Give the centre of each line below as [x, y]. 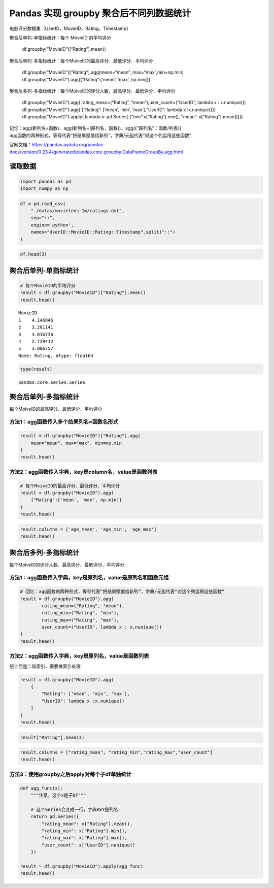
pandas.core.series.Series [52, 382]
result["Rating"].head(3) [52, 737]
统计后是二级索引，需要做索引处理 [45, 666]
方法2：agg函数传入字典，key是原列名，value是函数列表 [79, 656]
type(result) [36, 369]
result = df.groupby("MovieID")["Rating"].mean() [83, 293]
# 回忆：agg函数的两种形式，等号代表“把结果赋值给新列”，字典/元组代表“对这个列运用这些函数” [122, 592]
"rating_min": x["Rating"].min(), [84, 831]
